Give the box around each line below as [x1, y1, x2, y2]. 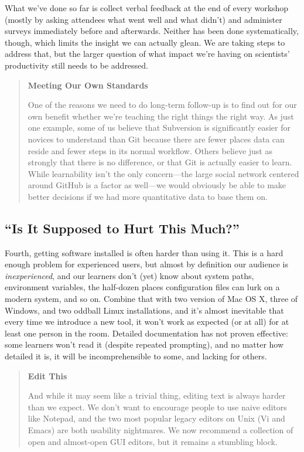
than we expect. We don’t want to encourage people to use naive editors [28, 400, 287, 413]
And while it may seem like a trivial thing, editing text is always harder [28, 389, 286, 402]
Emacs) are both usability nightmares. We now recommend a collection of [28, 424, 293, 436]
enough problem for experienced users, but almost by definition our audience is [5, 258, 288, 270]
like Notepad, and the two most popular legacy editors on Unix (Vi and [28, 412, 285, 424]
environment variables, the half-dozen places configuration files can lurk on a [5, 281, 280, 293]
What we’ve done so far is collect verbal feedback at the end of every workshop [5, 2, 289, 13]
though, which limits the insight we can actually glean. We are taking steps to [5, 36, 285, 48]
